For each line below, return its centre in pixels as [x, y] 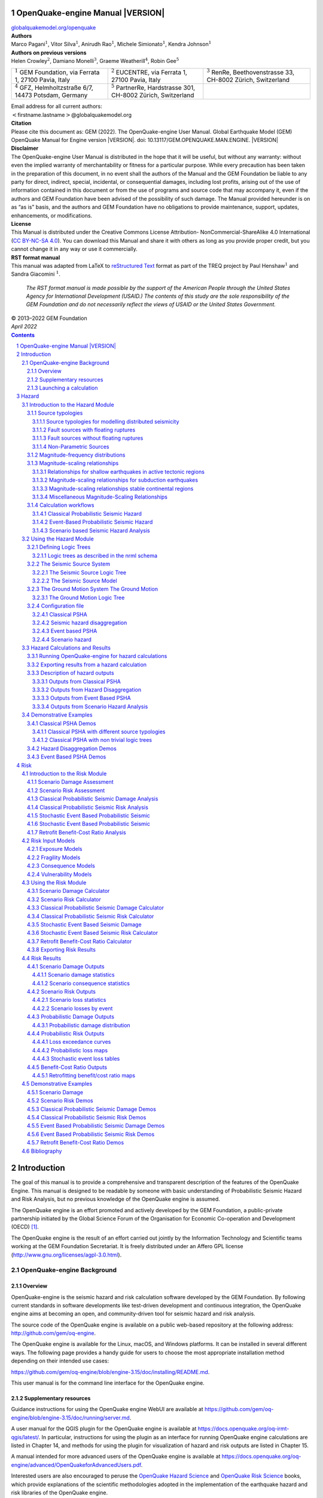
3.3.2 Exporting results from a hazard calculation [87, 665]
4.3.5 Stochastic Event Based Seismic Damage [84, 924]
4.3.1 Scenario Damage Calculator [68, 891]
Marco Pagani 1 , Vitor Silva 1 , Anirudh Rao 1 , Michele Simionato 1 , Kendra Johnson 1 [111, 44]
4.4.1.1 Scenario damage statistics [73, 975]
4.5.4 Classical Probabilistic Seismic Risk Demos [87, 1117]
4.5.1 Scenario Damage [55, 1092]
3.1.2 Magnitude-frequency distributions [76, 455]
